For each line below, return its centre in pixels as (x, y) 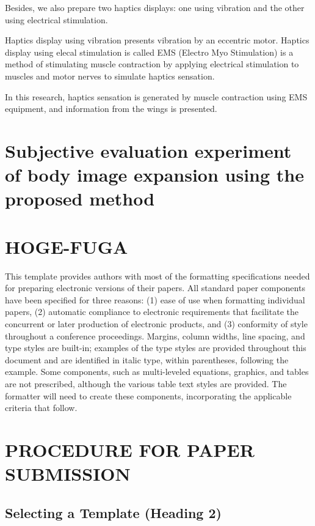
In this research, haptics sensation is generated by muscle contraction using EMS (156, 96)
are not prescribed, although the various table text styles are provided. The (146, 383)
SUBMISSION (68, 474)
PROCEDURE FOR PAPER (130, 449)
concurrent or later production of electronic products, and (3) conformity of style (156, 324)
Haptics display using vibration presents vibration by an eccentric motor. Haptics (157, 40)
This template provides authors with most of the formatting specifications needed (157, 276)
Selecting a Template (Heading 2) (113, 512)
